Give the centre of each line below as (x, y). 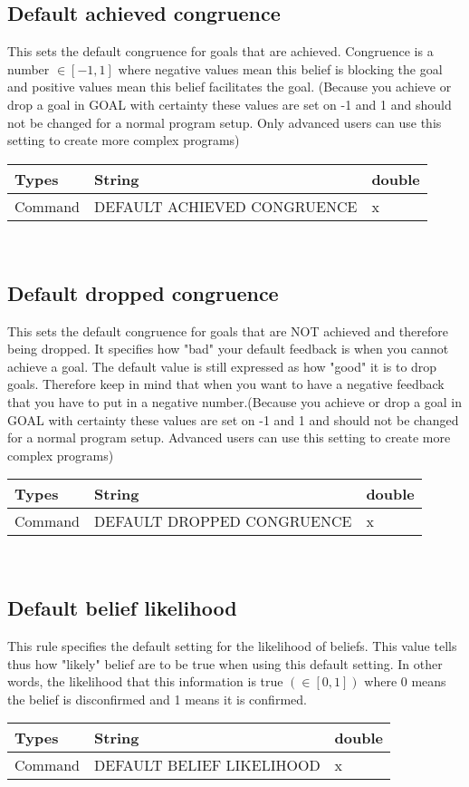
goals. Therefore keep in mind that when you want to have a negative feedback (226, 384)
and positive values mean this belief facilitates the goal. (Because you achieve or (230, 87)
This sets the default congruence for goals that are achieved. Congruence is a (220, 51)
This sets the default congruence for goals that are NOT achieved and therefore (228, 330)
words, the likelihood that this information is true (145, 681)
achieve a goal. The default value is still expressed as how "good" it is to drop (222, 366)
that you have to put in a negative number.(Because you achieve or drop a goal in (235, 401)
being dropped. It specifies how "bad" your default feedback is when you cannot (228, 349)
